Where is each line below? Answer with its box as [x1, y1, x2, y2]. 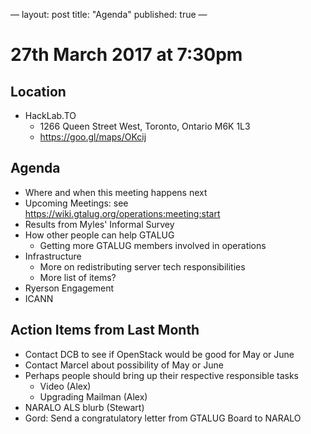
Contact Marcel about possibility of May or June [24, 359, 224, 371]
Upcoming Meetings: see [24, 197, 129, 209]
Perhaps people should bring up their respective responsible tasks [24, 369, 299, 381]
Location [10, 83, 67, 100]
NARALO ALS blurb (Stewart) [24, 401, 145, 413]
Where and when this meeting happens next [24, 186, 208, 198]
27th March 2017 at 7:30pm [10, 44, 243, 66]
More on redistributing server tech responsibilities [39, 260, 246, 273]
